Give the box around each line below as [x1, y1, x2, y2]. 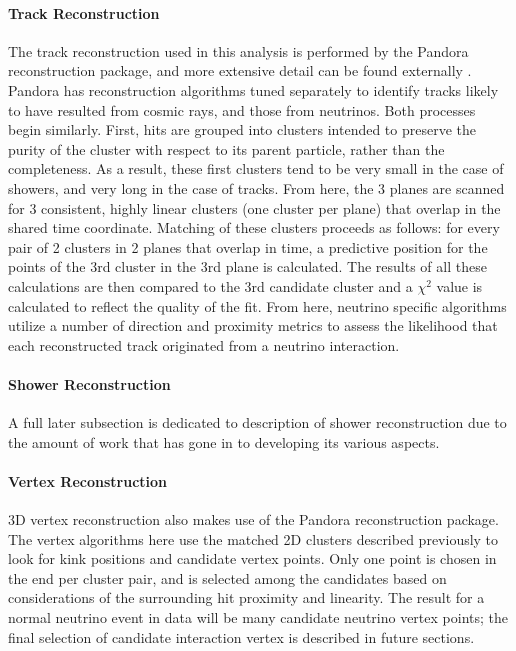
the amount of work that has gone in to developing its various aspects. [8, 431, 440, 452]
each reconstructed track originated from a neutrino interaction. [8, 334, 400, 355]
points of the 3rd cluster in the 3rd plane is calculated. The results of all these [8, 256, 487, 277]
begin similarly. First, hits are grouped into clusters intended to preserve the [8, 119, 477, 140]
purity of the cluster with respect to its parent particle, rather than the [8, 138, 445, 159]
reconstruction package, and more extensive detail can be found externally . [8, 60, 472, 81]
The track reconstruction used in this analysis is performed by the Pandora [8, 40, 469, 61]
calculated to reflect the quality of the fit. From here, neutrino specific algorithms [8, 295, 507, 316]
